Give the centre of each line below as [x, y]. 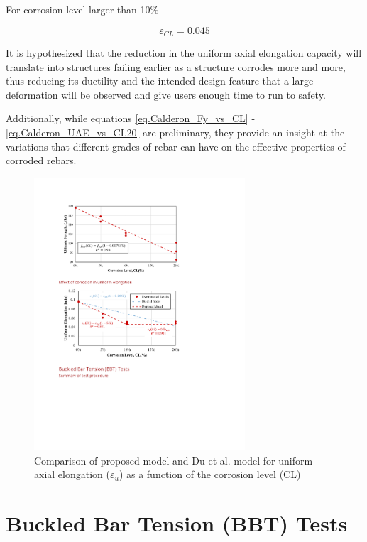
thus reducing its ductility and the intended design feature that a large [160, 81]
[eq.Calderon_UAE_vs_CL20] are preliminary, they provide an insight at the [175, 132]
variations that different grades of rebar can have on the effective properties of [176, 146]
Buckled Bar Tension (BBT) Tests [177, 522]
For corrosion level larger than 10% [82, 9]
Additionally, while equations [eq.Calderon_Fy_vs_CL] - [131, 118]
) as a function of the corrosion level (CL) [210, 474]
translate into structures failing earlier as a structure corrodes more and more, [176, 66]
